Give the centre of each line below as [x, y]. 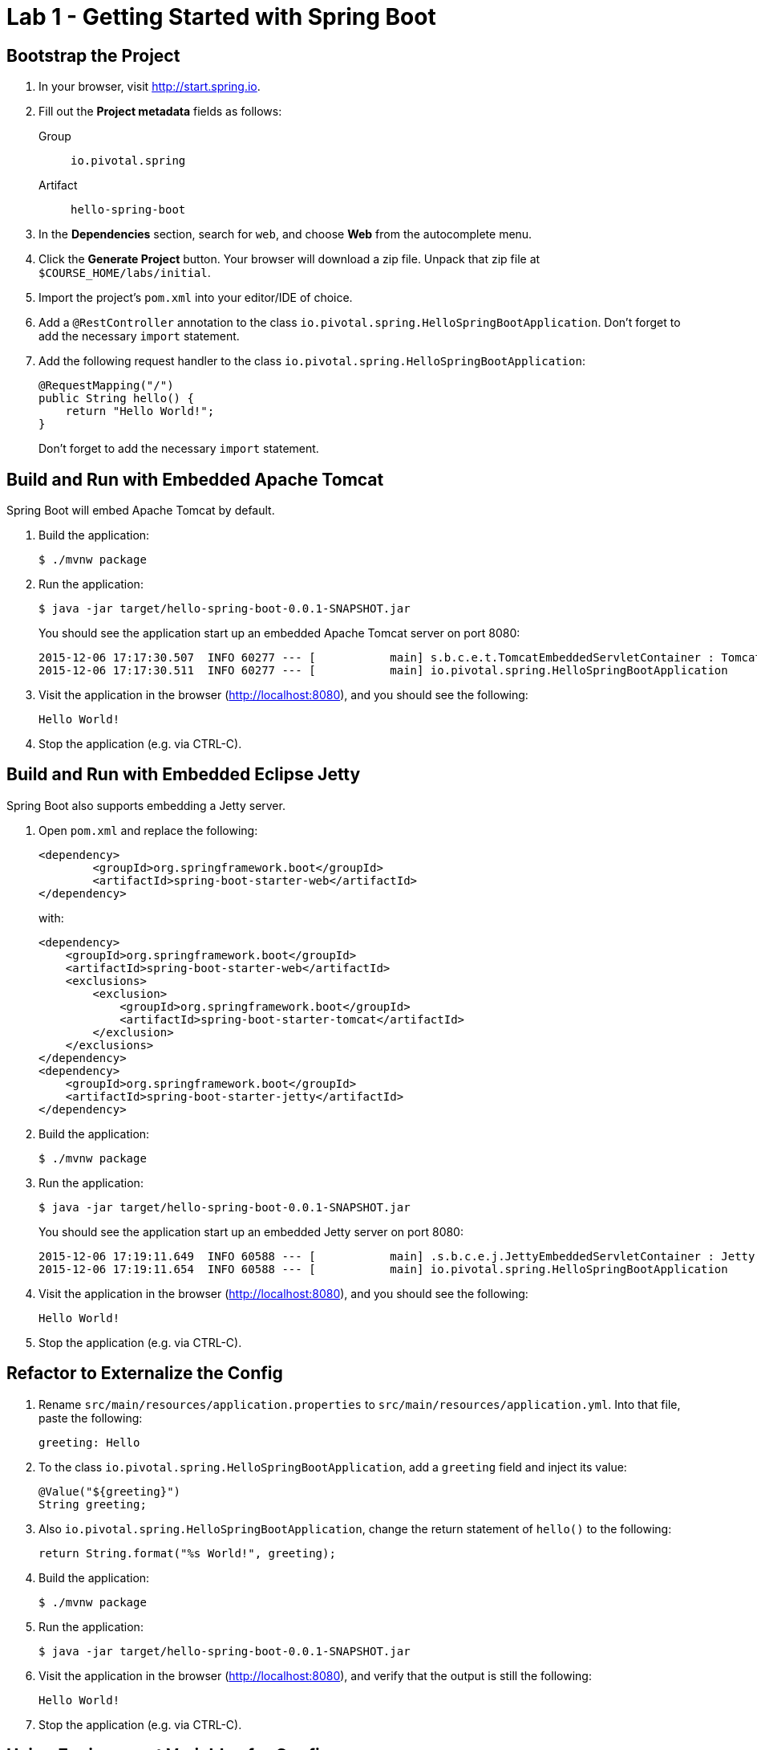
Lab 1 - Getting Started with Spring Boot [221, 17]
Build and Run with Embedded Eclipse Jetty [184, 775]
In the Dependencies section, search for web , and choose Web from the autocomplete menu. [285, 234]
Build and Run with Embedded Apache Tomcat [195, 479]
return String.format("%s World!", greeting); [187, 1553]
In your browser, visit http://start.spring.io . [150, 87]
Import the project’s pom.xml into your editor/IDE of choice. [196, 298]
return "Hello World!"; [140, 411]
